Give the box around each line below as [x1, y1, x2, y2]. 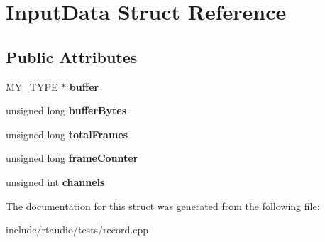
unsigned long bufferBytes [6, 103, 127, 118]
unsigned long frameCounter [6, 150, 138, 165]
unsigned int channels [6, 174, 105, 189]
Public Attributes [6, 45, 138, 67]
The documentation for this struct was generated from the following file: [6, 198, 320, 213]
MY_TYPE [6, 79, 58, 94]
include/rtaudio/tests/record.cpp [6, 222, 148, 237]
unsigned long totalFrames [6, 126, 128, 141]
